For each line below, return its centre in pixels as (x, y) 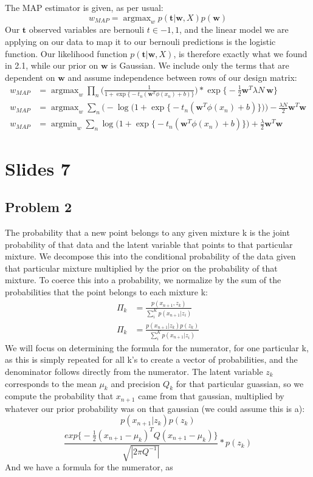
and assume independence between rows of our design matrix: (182, 77)
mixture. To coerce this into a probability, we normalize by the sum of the (143, 280)
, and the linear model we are (234, 29)
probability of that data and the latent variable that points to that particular (149, 244)
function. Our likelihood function (66, 53)
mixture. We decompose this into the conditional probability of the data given (150, 256)
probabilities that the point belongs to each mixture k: (106, 291)
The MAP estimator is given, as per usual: (84, 7)
